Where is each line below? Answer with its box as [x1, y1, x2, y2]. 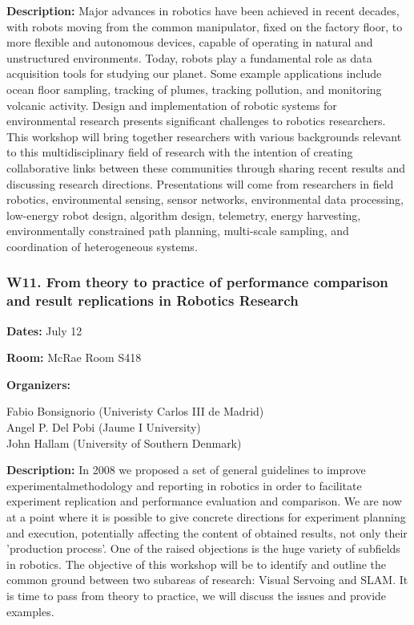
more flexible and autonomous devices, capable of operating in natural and [6, 34, 373, 51]
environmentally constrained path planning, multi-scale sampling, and [6, 222, 349, 239]
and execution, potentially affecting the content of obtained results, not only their [6, 524, 408, 541]
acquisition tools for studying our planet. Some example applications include [6, 65, 382, 82]
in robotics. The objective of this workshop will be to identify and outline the [6, 555, 387, 572]
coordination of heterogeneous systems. [6, 237, 198, 254]
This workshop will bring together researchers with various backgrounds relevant [6, 128, 402, 144]
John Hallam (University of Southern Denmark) [6, 434, 242, 451]
